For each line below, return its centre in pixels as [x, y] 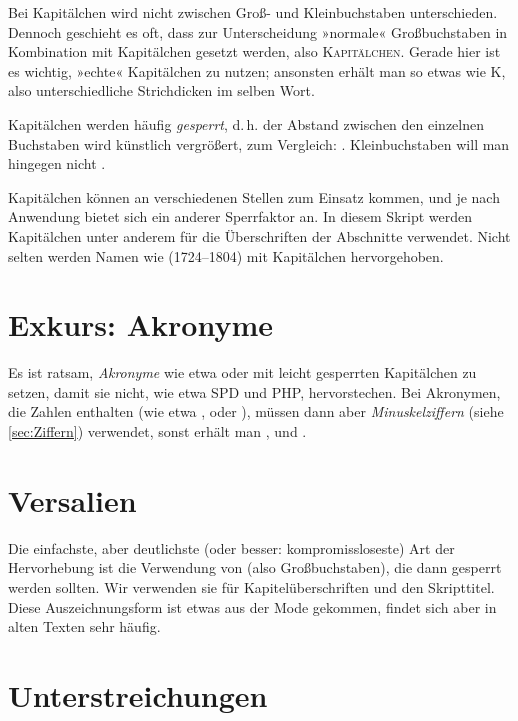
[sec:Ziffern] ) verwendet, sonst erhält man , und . [157, 431]
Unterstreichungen [138, 694]
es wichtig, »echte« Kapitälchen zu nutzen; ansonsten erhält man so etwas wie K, [257, 70]
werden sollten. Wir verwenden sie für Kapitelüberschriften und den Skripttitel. [251, 586]
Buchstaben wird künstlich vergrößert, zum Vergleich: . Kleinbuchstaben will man [259, 143]
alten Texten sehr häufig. [84, 626]
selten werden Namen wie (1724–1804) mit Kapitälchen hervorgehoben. [226, 255]
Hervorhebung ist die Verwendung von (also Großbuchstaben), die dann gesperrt [255, 567]
